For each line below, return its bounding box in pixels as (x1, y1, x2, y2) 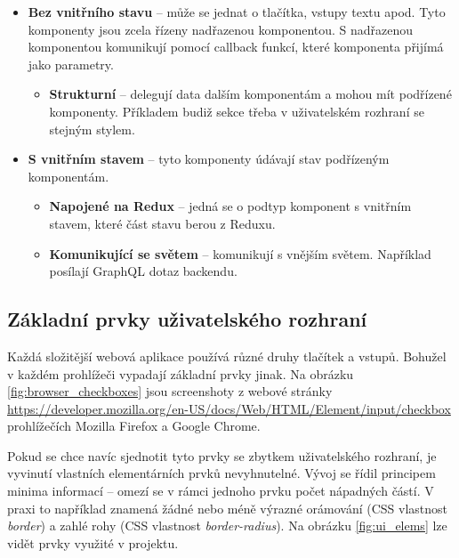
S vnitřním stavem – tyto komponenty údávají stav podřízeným (28, 150, 390, 168)
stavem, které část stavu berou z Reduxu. (49, 214, 276, 232)
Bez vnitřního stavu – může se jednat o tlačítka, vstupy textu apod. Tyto (28, 3, 446, 20)
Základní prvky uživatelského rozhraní (7, 305, 367, 333)
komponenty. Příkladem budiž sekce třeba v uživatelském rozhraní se (49, 101, 424, 120)
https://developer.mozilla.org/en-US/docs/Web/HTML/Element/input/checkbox (7, 399, 451, 417)
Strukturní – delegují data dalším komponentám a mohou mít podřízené (49, 85, 452, 103)
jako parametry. (28, 54, 114, 73)
